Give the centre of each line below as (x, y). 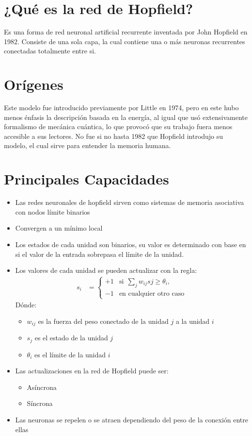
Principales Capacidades (87, 179)
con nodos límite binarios (53, 211)
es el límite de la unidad (70, 354)
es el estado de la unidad (71, 338)
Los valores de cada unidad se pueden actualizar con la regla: (106, 270)
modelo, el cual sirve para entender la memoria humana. (87, 145)
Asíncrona (42, 387)
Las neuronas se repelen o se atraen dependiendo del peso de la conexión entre (132, 419)
